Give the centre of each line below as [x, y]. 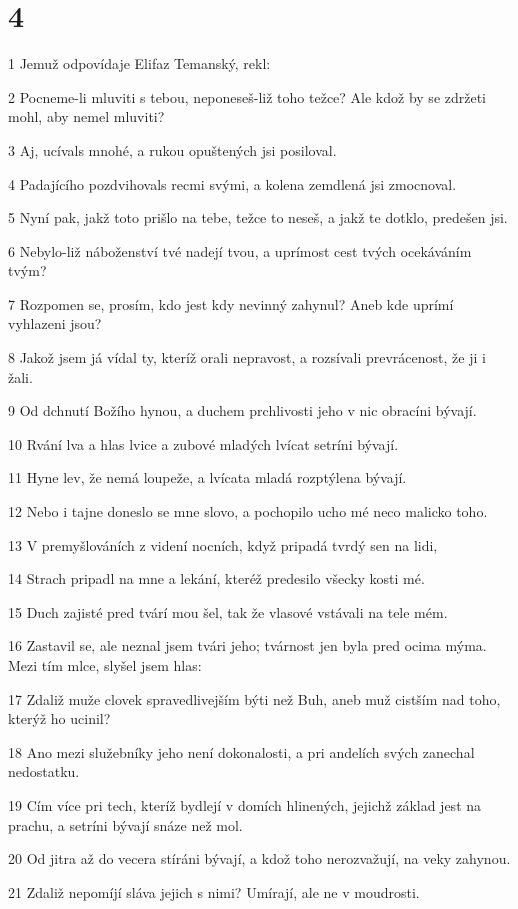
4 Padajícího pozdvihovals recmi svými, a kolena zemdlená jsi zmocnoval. [232, 183]
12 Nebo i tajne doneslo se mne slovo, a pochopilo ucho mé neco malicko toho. [248, 511]
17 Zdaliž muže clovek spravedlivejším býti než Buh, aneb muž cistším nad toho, [254, 698]
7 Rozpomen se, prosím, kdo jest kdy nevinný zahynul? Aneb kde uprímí [231, 303]
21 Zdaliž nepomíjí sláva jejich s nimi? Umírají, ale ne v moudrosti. [214, 891]
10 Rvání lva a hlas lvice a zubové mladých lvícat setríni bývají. [203, 443]
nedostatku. [44, 771]
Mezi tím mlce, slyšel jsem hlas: [105, 665]
